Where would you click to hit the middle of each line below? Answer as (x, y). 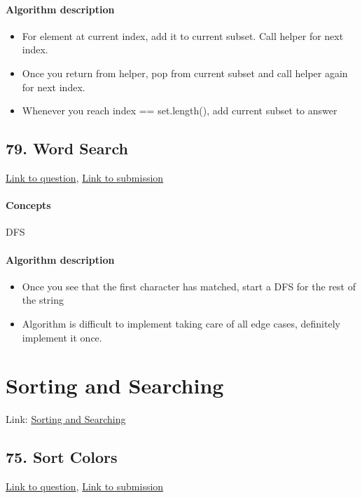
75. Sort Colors (62, 457)
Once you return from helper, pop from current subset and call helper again (185, 73)
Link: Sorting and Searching (66, 419)
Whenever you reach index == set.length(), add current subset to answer (180, 110)
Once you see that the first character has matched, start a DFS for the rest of (189, 286)
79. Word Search (67, 148)
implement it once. (62, 337)
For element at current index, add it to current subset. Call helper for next (183, 35)
